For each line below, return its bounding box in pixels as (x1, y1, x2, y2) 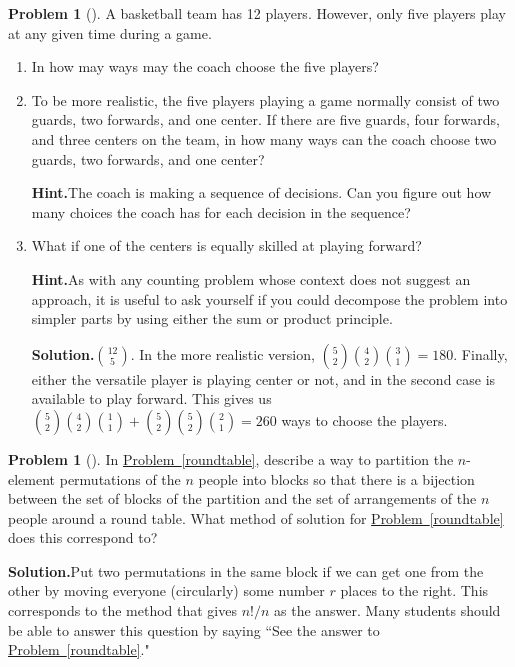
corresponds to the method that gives (8, 600, 237, 621)
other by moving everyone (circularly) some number (8, 580, 325, 601)
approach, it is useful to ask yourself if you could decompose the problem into (31, 288, 508, 309)
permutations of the (59, 468, 181, 489)
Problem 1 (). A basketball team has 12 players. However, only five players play (8, 3, 506, 23)
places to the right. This (340, 580, 489, 601)
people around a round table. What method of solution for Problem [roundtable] (8, 507, 504, 528)
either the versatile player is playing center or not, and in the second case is (31, 368, 496, 389)
